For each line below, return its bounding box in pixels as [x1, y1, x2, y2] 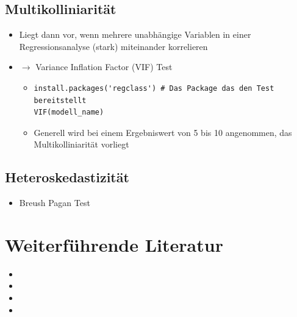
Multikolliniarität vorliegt [34, 138, 129, 151]
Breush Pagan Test [19, 196, 90, 209]
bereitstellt [34, 96, 87, 105]
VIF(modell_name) [34, 108, 104, 117]
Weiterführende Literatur [5, 232, 223, 257]
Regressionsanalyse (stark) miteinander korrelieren [19, 40, 208, 52]
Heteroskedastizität [5, 168, 129, 187]
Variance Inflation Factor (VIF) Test [35, 60, 173, 73]
